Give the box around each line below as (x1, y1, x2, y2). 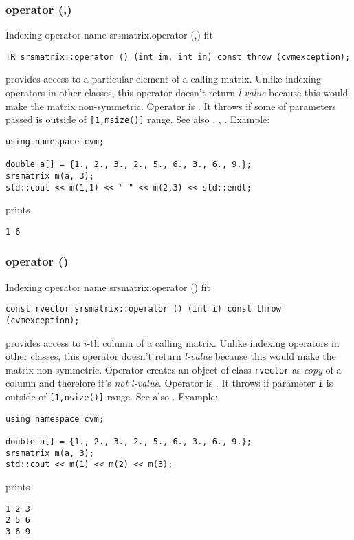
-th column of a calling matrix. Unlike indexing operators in (87, 335, 340, 349)
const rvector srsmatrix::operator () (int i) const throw (5, 304, 281, 314)
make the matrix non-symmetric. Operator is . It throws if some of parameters (5, 98, 336, 113)
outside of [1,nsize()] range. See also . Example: (5, 389, 218, 404)
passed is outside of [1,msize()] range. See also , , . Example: (5, 112, 270, 127)
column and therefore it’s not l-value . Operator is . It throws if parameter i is (5, 376, 333, 390)
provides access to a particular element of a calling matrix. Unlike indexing (5, 72, 321, 86)
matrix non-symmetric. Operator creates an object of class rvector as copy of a (5, 362, 342, 376)
